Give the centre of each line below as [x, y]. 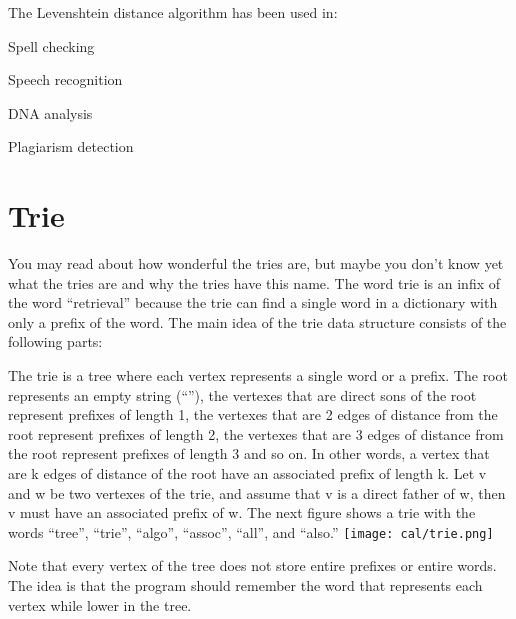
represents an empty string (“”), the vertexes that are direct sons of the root [242, 394]
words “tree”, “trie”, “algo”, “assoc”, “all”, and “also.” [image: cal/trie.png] [251, 531]
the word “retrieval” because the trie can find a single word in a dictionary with [253, 302]
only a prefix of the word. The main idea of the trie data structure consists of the [257, 321]
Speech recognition [65, 79]
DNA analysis [50, 112]
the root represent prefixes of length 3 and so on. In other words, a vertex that [249, 453]
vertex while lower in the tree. [100, 604]
